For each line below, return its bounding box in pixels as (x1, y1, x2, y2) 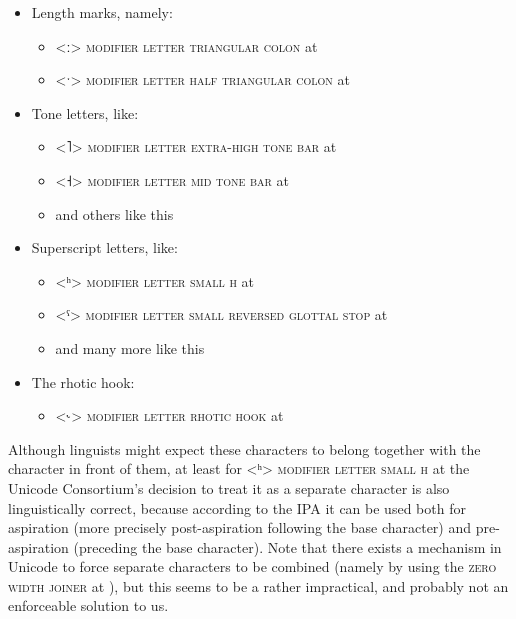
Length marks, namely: (31, 2, 173, 22)
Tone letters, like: (31, 102, 139, 123)
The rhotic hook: (31, 371, 135, 392)
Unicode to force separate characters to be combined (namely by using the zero (8, 556, 497, 577)
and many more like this (55, 337, 205, 358)
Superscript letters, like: (31, 237, 178, 258)
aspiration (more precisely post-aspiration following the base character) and (8, 517, 472, 538)
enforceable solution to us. (8, 595, 169, 616)
